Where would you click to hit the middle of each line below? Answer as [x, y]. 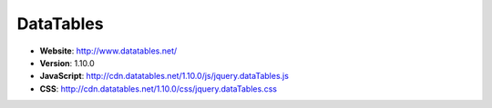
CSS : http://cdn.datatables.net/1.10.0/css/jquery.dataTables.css [159, 88]
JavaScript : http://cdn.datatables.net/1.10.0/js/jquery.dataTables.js [164, 76]
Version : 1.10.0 [67, 63]
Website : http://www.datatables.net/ [108, 51]
